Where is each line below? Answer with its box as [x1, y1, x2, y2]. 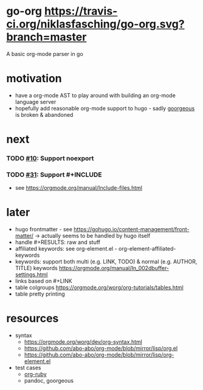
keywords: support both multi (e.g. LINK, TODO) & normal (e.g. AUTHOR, [15, 258, 198, 265]
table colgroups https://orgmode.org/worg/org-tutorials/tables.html [15, 284, 184, 291]
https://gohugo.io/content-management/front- [74, 226, 190, 233]
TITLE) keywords [15, 265, 58, 272]
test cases [15, 364, 41, 372]
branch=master [6, 30, 87, 44]
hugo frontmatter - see [15, 226, 73, 233]
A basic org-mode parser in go [6, 50, 83, 57]
